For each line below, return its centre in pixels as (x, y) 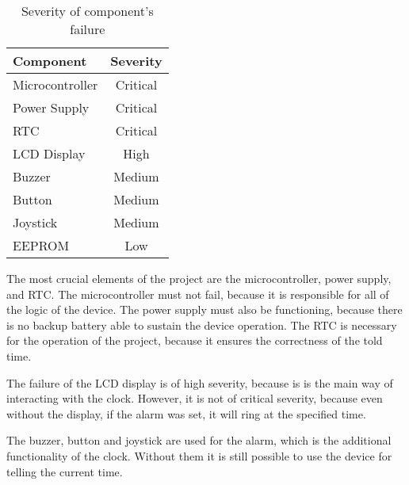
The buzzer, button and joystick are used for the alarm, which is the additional (199, 440)
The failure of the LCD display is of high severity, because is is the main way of (200, 382)
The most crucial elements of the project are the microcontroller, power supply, (199, 278)
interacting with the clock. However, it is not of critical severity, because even (195, 398)
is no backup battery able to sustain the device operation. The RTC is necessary (202, 325)
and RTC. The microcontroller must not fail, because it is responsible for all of (198, 294)
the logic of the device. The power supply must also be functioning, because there (204, 309)
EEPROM (41, 245)
